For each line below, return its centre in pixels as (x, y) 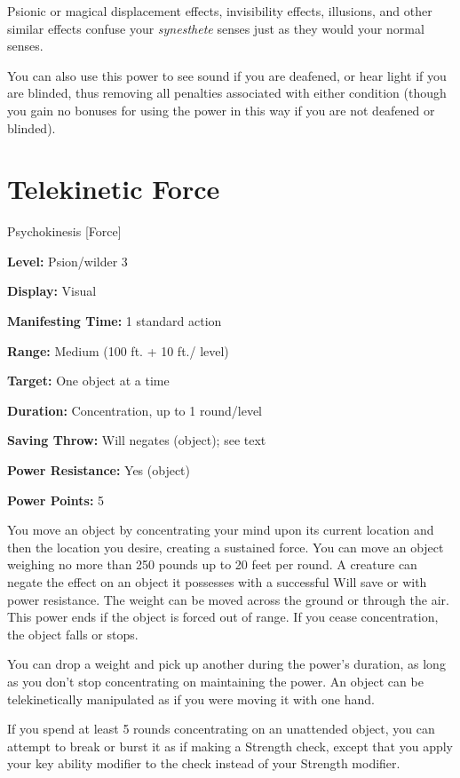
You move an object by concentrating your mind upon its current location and (221, 530)
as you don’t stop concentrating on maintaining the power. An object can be (215, 681)
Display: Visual (52, 291)
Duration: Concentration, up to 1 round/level (135, 410)
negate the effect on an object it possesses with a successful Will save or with (217, 582)
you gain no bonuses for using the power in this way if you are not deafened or (221, 110)
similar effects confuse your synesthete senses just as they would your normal (216, 28)
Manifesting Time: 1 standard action (115, 321)
